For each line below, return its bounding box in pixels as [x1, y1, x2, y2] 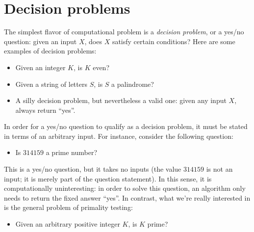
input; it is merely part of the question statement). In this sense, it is [4, 173, 212, 183]
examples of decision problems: [4, 46, 97, 56]
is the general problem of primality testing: [4, 202, 133, 212]
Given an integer [15, 62, 66, 72]
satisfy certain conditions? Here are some [112, 36, 235, 46]
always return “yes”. [15, 104, 76, 115]
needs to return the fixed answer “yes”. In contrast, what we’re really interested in [4, 192, 251, 203]
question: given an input [4, 36, 77, 46]
